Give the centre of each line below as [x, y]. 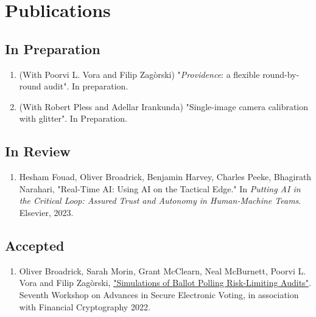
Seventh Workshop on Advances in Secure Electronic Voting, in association [159, 294]
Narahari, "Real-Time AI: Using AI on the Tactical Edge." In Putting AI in [160, 188]
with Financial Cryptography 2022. [85, 306]
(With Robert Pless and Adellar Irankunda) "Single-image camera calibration [164, 106]
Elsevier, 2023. [46, 212]
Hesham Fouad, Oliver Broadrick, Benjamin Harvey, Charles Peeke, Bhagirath [165, 177]
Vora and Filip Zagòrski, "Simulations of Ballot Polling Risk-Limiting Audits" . [165, 283]
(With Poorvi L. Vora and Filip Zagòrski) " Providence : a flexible [139, 74]
